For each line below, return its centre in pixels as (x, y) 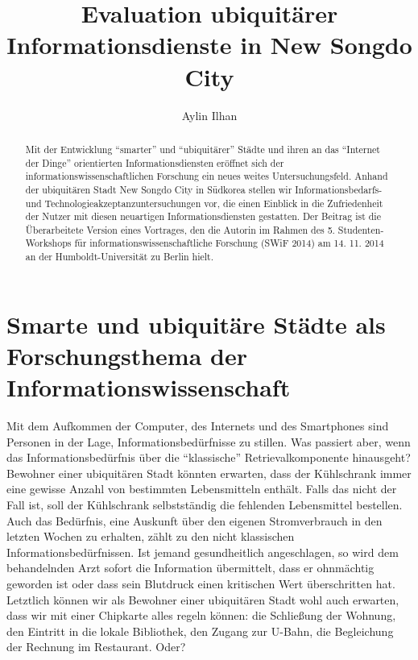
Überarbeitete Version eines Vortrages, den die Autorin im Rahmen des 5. (180, 229)
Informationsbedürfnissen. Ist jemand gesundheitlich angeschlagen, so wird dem (203, 552)
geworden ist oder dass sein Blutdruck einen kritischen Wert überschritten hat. (201, 584)
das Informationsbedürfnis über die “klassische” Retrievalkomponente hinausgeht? (209, 457)
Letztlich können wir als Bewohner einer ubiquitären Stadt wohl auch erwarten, (203, 599)
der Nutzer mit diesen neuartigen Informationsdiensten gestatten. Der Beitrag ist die (203, 216)
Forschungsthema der (127, 355)
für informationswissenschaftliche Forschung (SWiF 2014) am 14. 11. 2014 (229, 243)
